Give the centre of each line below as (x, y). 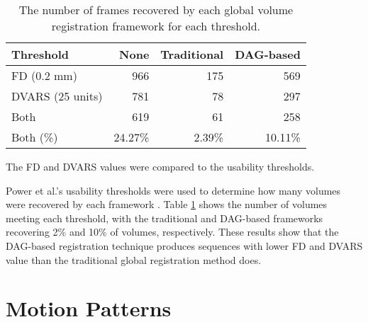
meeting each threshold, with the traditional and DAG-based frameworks (165, 218)
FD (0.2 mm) (44, 75)
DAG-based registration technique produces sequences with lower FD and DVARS (184, 245)
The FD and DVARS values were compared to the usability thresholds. (160, 166)
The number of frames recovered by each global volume (156, 10)
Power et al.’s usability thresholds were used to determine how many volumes (173, 190)
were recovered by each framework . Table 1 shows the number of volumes (167, 204)
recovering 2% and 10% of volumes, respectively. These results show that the (172, 232)
